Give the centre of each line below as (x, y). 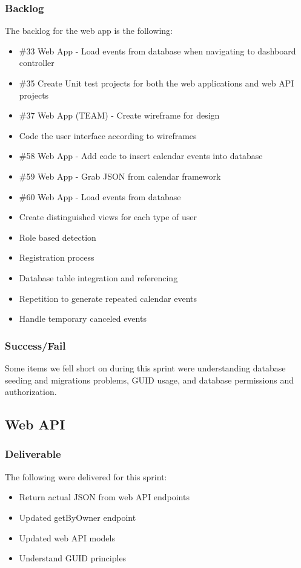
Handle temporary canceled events (83, 318)
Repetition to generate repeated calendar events (108, 298)
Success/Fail (35, 345)
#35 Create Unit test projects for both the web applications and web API (157, 83)
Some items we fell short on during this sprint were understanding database (145, 367)
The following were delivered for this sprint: (86, 476)
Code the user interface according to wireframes (108, 135)
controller (37, 63)
